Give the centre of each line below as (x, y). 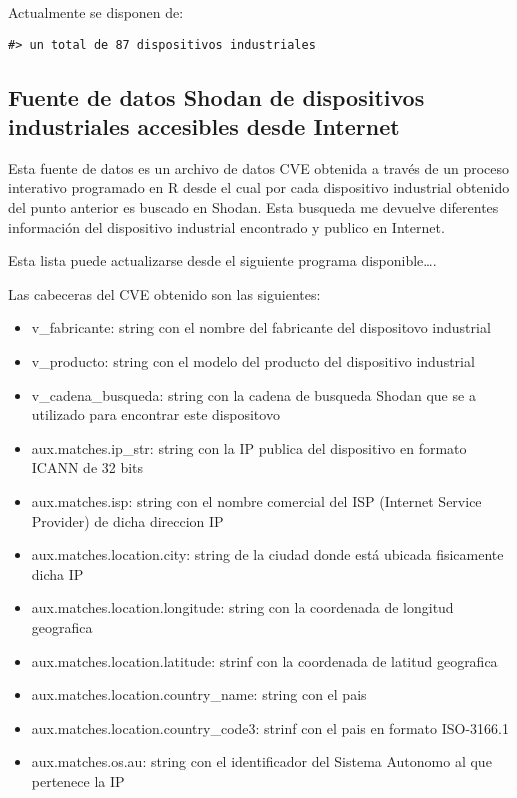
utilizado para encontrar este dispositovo (155, 414)
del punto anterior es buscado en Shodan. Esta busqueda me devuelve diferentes (253, 207)
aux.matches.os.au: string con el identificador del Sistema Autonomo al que (261, 761)
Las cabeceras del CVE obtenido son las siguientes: (164, 293)
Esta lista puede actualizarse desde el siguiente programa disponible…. (222, 260)
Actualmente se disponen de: (96, 12)
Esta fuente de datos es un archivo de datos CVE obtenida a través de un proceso (259, 167)
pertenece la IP (78, 780)
